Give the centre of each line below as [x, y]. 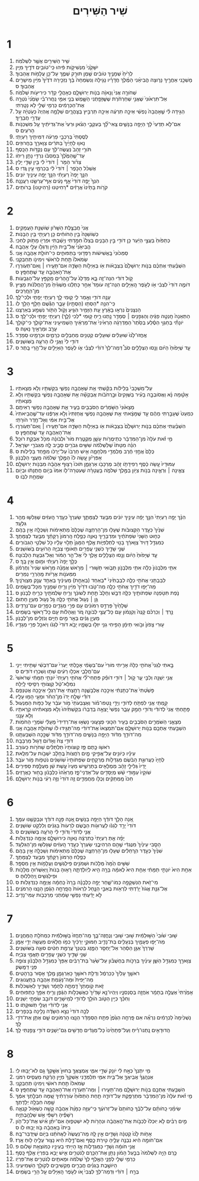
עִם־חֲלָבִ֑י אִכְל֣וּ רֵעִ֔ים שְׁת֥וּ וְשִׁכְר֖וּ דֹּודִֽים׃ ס [57, 671]
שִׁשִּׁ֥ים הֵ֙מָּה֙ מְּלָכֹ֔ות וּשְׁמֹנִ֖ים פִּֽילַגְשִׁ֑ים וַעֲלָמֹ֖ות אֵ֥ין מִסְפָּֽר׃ [72, 863]
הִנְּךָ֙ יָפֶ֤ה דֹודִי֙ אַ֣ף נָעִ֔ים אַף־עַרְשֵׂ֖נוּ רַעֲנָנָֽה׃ [57, 181]
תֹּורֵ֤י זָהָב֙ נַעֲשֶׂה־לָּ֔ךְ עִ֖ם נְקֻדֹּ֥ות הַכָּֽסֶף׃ [53, 149]
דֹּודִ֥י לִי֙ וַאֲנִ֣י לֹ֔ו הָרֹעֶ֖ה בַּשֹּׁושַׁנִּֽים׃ [47, 341]
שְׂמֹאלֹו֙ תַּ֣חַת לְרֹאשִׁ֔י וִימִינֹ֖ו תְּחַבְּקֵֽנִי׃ [52, 259]
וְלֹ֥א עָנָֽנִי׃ [24, 715]
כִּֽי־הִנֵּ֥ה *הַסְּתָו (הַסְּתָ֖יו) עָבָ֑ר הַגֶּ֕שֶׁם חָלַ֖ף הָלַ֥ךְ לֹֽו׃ [65, 303]
